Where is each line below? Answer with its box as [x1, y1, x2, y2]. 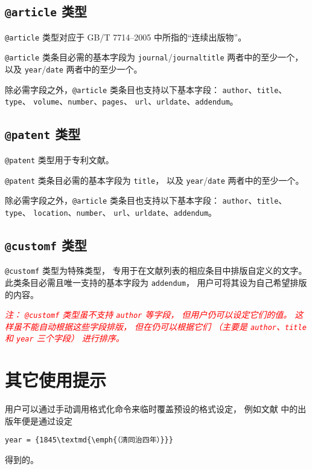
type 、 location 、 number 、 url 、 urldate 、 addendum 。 [5, 205, 217, 218]
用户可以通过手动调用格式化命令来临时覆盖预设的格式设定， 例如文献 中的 [5, 403, 298, 415]
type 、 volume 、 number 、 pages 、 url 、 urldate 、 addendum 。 [5, 95, 238, 108]
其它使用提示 [5, 367, 107, 392]
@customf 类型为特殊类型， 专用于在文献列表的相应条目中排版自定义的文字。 [5, 264, 307, 277]
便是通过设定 [21, 414, 72, 427]
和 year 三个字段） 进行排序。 [5, 332, 124, 344]
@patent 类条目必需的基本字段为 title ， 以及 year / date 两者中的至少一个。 [5, 173, 304, 186]
